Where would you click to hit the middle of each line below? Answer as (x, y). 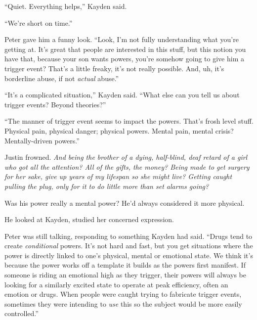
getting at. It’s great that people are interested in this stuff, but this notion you (125, 49)
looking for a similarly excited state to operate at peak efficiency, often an (116, 284)
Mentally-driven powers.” (42, 140)
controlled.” (21, 313)
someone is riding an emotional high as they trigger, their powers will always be (126, 275)
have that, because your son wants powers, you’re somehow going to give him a (125, 59)
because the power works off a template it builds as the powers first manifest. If (125, 265)
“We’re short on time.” (39, 23)
